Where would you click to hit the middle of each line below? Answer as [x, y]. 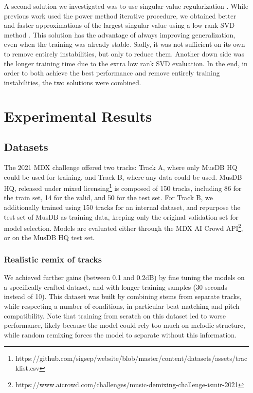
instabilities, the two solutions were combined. [72, 82]
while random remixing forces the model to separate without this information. [120, 334]
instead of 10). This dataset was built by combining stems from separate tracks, [123, 296]
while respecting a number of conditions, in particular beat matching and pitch [122, 306]
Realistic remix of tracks [53, 259]
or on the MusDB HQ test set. [49, 237]
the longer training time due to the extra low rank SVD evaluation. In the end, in [126, 63]
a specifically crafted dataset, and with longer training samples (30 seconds [116, 287]
